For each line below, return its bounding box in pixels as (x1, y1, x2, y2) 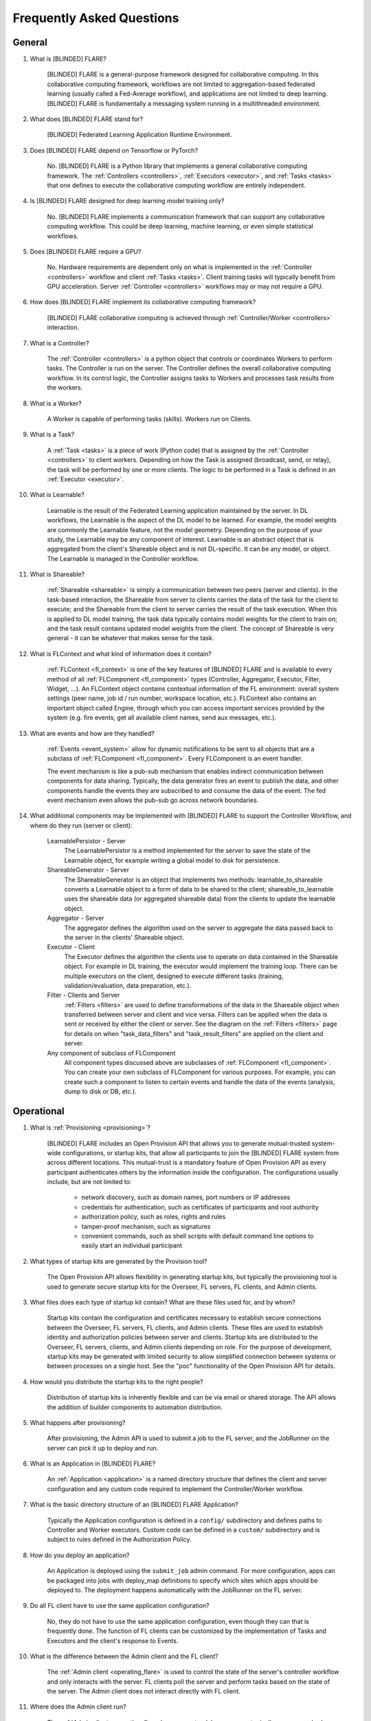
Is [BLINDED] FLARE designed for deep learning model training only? (30, 197, 225, 205)
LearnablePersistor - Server (47, 837, 126, 845)
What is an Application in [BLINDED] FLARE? (30, 1459, 156, 1468)
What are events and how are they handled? (30, 729, 155, 737)
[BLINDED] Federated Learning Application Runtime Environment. (47, 131, 232, 139)
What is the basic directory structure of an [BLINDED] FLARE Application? (30, 1501, 238, 1509)
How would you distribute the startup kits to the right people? (30, 1377, 203, 1386)
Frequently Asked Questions (12, 10, 179, 25)
